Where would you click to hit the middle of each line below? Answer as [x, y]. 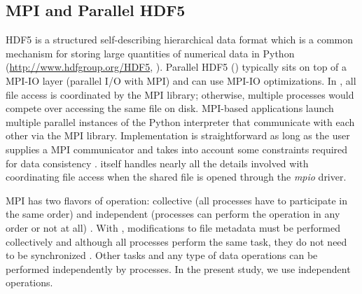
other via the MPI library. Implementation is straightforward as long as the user [178, 135]
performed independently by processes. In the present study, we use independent [178, 268]
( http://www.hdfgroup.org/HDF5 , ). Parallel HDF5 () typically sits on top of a [176, 67]
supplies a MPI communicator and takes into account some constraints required [177, 149]
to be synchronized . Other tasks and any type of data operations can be [162, 255]
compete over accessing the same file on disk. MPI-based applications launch [170, 108]
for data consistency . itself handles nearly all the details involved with [157, 163]
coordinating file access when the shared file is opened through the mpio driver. [176, 177]
